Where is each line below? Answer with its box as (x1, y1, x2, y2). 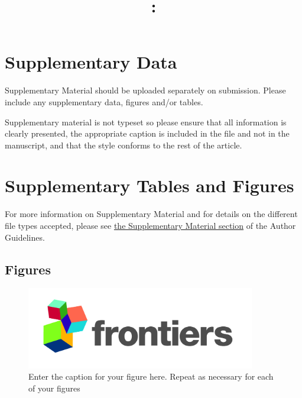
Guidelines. (5, 231, 45, 243)
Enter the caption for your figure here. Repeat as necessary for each (28, 370, 274, 383)
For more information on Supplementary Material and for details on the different (5, 208, 298, 220)
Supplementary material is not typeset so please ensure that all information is (5, 115, 287, 128)
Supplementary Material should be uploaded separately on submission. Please (5, 84, 286, 96)
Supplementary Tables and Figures (5, 173, 294, 198)
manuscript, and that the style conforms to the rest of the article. (5, 138, 242, 151)
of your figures (28, 382, 80, 394)
